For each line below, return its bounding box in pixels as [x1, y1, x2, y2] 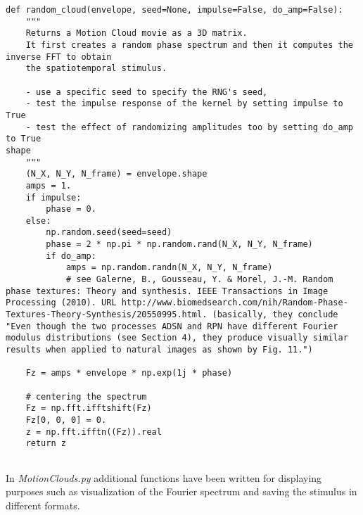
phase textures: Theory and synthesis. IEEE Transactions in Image [6, 286, 329, 296]
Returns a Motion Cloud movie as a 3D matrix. [25, 28, 248, 39]
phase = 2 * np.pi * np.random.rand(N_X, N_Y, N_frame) [46, 239, 313, 250]
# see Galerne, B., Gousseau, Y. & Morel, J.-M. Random [65, 274, 333, 285]
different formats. [6, 497, 80, 512]
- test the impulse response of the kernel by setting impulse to [25, 98, 343, 109]
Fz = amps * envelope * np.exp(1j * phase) [25, 368, 233, 379]
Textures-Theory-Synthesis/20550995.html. [6, 310, 208, 320]
